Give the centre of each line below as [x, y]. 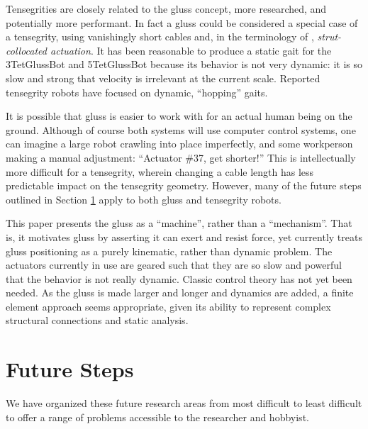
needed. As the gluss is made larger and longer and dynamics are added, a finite [180, 292]
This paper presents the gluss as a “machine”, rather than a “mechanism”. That [179, 223]
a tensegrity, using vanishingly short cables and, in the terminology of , [160, 37]
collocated [26, 50]
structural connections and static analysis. [97, 320]
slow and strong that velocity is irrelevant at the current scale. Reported [163, 78]
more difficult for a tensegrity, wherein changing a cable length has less [160, 171]
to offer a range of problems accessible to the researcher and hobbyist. [157, 417]
